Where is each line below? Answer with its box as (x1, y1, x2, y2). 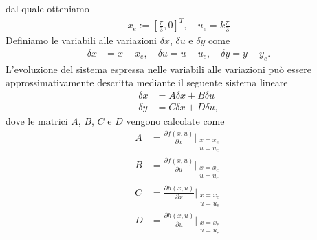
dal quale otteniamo (6, 1, 89, 15)
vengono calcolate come (126, 114, 225, 128)
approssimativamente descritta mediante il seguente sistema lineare (6, 75, 288, 90)
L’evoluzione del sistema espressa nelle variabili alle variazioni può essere (6, 61, 311, 76)
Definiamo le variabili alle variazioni (6, 33, 157, 48)
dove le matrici (6, 114, 68, 128)
